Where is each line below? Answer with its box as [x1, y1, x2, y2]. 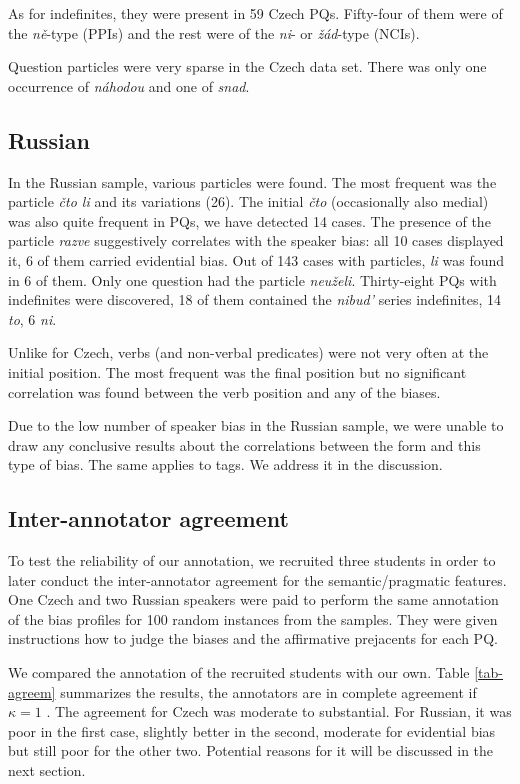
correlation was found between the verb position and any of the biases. [8, 381, 441, 402]
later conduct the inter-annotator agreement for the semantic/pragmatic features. [8, 569, 507, 590]
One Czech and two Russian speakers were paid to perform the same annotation [8, 589, 499, 610]
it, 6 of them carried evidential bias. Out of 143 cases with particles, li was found [8, 249, 505, 270]
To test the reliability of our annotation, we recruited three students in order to [8, 550, 496, 571]
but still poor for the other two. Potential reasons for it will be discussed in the [8, 740, 494, 761]
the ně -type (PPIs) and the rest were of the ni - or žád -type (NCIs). [8, 22, 420, 43]
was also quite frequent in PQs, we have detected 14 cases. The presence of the [8, 210, 491, 231]
